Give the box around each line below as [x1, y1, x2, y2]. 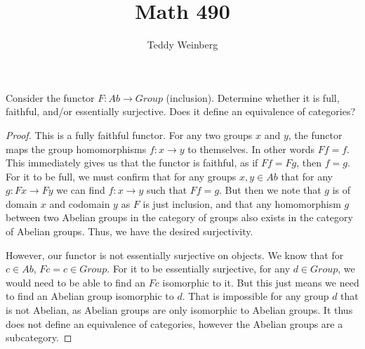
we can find [56, 183, 105, 197]
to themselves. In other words [187, 141, 314, 156]
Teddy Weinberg [147, 37, 218, 52]
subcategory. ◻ [6, 330, 72, 345]
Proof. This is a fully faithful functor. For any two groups [6, 127, 253, 142]
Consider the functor [6, 90, 95, 105]
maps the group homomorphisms [6, 141, 147, 156]
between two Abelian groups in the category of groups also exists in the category [6, 210, 353, 225]
